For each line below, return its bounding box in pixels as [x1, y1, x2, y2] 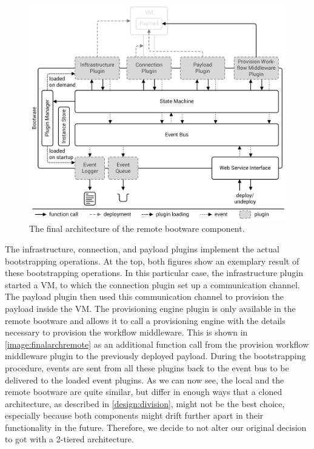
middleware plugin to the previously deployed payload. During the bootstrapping [5, 349, 306, 362]
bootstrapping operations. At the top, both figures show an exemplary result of [5, 254, 299, 267]
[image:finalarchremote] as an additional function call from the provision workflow [5, 337, 309, 350]
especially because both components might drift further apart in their [5, 409, 264, 422]
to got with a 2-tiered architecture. [5, 433, 134, 445]
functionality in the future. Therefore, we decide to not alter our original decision [5, 420, 307, 433]
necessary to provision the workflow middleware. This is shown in [5, 326, 248, 339]
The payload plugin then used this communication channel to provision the [5, 290, 284, 303]
